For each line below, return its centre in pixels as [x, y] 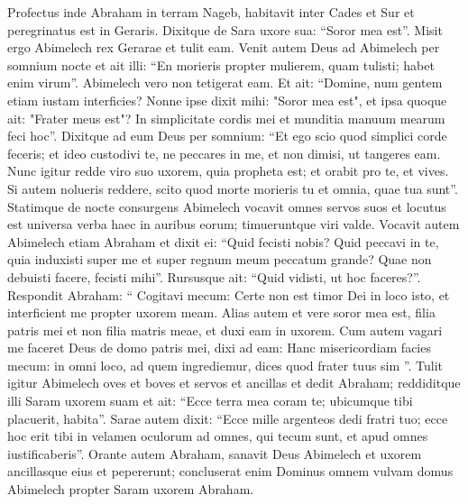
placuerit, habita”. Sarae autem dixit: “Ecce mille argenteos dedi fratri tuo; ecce [228, 418]
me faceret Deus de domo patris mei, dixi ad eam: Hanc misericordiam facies [219, 348]
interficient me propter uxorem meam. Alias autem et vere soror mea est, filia [221, 312]
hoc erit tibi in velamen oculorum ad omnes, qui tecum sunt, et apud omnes [218, 436]
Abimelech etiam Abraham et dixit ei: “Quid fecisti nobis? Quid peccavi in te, [223, 241]
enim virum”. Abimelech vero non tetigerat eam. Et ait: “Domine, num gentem [225, 82]
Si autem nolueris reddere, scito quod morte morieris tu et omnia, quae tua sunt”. [233, 188]
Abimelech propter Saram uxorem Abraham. [131, 489]
